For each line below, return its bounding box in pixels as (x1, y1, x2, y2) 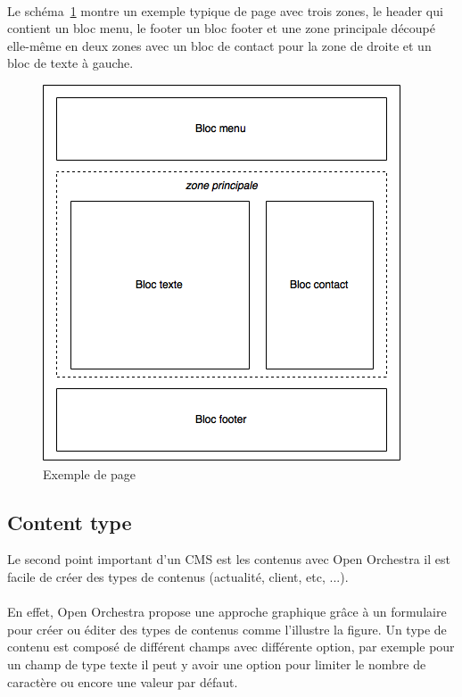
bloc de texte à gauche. (7, 54, 134, 72)
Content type (7, 508, 132, 535)
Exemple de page (43, 464, 136, 483)
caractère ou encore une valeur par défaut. (7, 672, 238, 691)
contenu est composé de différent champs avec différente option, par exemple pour (7, 637, 455, 656)
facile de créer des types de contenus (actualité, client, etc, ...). (7, 567, 349, 585)
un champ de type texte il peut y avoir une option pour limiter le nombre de (7, 654, 426, 673)
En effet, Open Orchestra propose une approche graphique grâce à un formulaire (7, 602, 447, 621)
